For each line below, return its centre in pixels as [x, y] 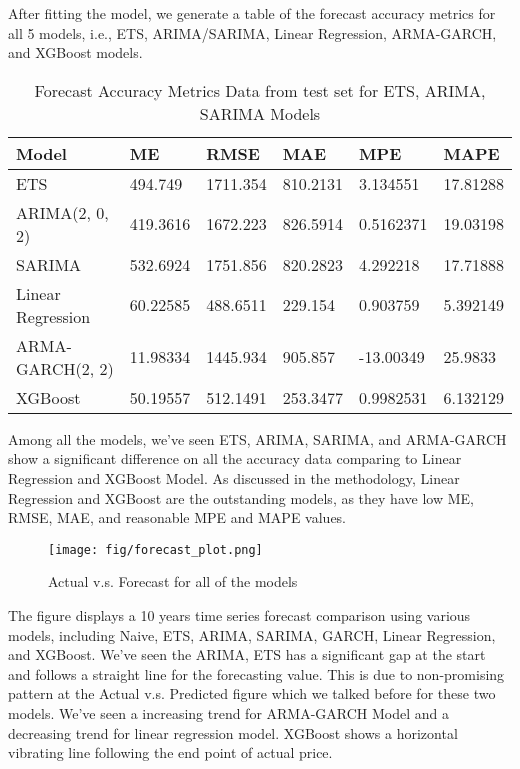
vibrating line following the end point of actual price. [170, 752]
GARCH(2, [55, 368]
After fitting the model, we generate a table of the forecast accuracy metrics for [252, 13]
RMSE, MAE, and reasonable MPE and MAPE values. [177, 517]
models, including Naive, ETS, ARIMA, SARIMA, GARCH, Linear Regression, [252, 634]
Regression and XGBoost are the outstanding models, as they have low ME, [241, 497]
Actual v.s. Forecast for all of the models [173, 581]
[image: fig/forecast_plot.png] [155, 549]
